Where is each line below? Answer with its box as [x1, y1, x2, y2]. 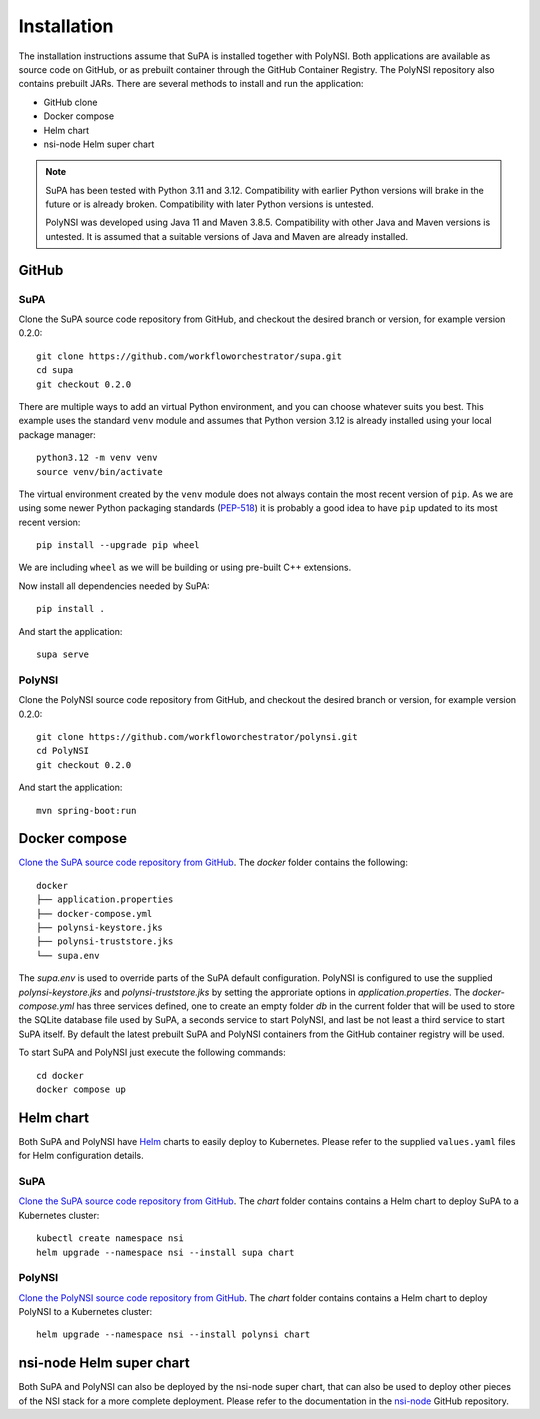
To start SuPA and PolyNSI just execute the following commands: [18, 1046, 286, 1059]
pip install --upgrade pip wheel [36, 540, 200, 551]
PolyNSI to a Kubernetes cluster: [18, 1306, 153, 1318]
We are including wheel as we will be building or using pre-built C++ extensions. [18, 561, 352, 574]
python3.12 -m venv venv [36, 452, 158, 464]
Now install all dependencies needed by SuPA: [18, 580, 210, 592]
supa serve [36, 649, 90, 660]
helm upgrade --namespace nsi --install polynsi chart [36, 1329, 311, 1340]
